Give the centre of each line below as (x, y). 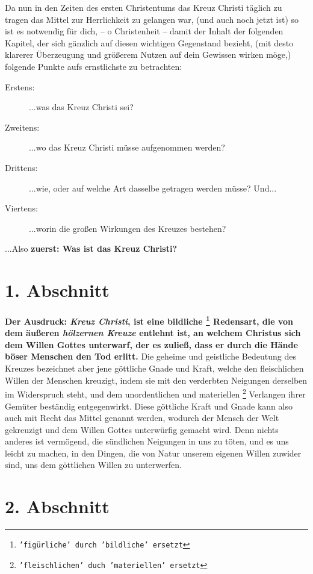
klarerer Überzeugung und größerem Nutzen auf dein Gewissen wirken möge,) (148, 55)
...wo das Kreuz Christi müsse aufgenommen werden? (127, 147)
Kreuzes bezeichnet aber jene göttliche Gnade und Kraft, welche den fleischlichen (154, 368)
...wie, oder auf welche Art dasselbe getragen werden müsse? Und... (153, 188)
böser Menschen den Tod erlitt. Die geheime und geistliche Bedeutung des (150, 356)
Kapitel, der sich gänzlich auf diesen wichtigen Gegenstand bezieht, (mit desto (149, 42)
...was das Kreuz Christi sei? (81, 107)
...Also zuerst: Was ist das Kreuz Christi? (91, 248)
